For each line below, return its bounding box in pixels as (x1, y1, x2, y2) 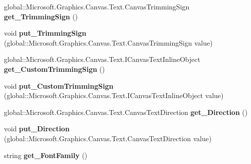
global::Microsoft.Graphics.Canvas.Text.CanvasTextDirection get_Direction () (4, 107, 248, 117)
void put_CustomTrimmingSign (4, 80, 113, 91)
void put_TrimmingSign (4, 28, 87, 38)
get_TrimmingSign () (4, 11, 78, 21)
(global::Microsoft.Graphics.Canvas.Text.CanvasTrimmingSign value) (4, 37, 213, 48)
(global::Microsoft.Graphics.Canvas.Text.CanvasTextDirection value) (4, 133, 212, 143)
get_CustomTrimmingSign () (4, 63, 105, 74)
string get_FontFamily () (4, 150, 88, 160)
